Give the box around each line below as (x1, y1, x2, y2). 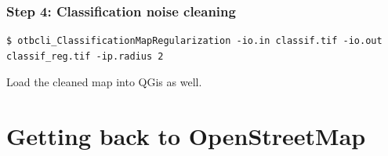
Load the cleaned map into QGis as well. (6, 74, 202, 90)
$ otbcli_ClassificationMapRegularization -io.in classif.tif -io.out (6, 35, 383, 47)
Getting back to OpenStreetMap (6, 120, 366, 152)
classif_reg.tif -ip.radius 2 (6, 50, 164, 62)
